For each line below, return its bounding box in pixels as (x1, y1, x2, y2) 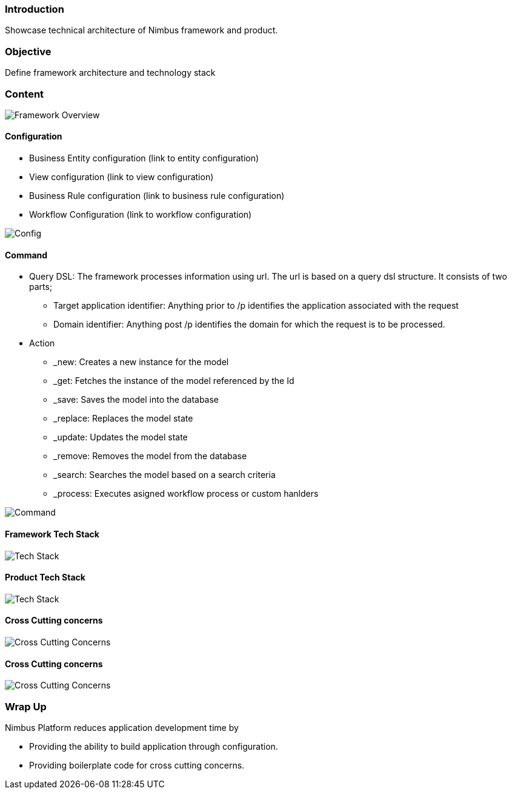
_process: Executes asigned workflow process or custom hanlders (53, 488, 319, 499)
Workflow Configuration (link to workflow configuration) (29, 209, 252, 220)
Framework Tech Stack (5, 528, 99, 539)
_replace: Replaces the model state (53, 413, 193, 424)
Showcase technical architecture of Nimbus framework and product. (5, 25, 278, 36)
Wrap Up (5, 700, 47, 713)
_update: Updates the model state (53, 432, 188, 443)
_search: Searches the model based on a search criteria (53, 469, 276, 480)
